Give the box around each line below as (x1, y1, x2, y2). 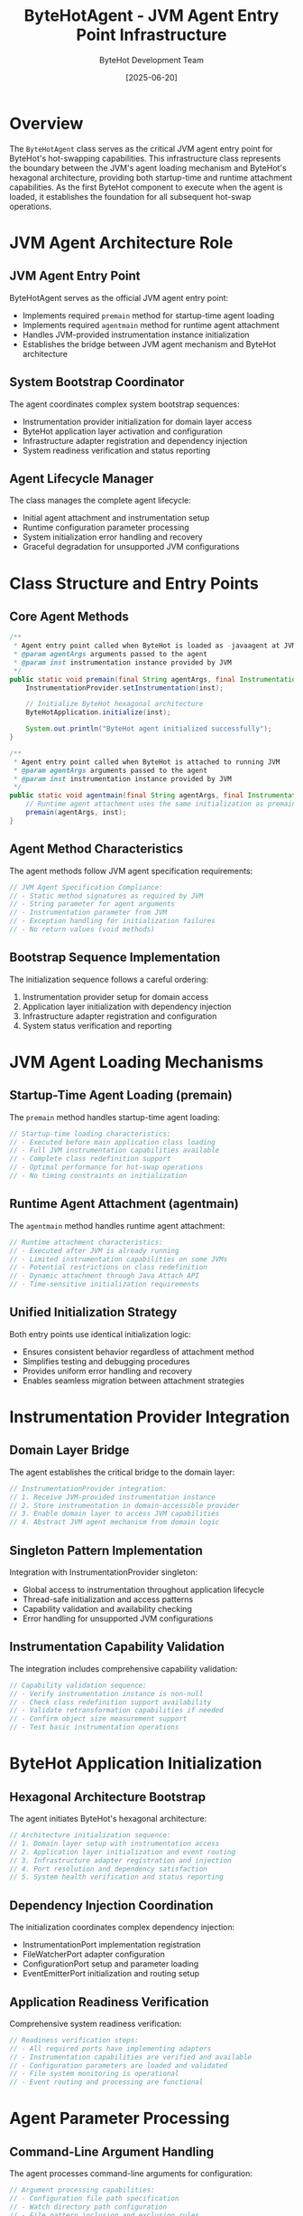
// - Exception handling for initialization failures (9, 917, 216, 926)
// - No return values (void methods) (9, 925, 155, 934)
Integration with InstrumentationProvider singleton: (9, 1567, 198, 1578)
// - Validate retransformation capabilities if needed (9, 1706, 224, 1715)
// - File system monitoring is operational (9, 2070, 179, 2079)
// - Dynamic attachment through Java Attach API (9, 1271, 200, 1280)
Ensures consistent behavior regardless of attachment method (22, 1346, 255, 1357)
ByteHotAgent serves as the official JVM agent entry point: (9, 292, 229, 303)
